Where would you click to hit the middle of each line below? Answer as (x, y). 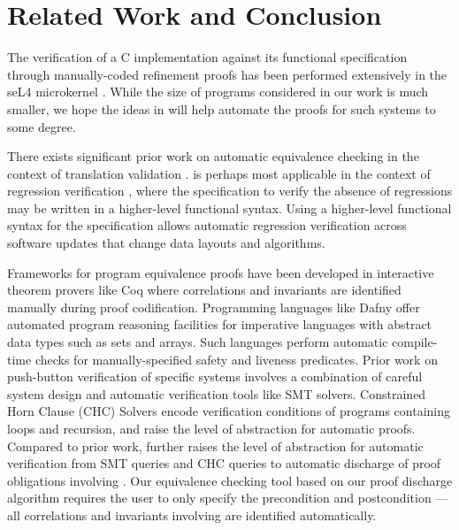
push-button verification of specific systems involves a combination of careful (215, 376)
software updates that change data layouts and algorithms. (166, 243)
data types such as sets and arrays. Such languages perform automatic (198, 342)
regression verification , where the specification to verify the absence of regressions (230, 191)
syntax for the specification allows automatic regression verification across (207, 225)
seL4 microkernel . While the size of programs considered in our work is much (218, 92)
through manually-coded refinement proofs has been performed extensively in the (227, 74)
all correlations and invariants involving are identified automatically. (192, 515)
